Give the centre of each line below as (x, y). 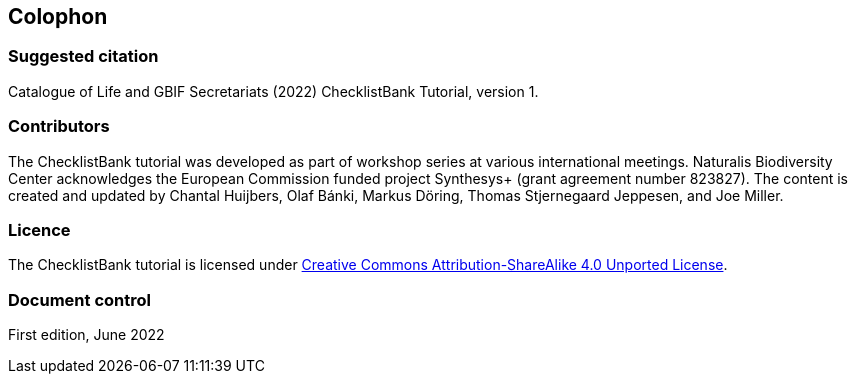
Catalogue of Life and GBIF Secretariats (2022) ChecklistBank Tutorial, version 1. (273, 91)
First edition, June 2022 (86, 335)
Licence (39, 229)
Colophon (58, 16)
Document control (79, 299)
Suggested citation (83, 56)
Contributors (59, 126)
